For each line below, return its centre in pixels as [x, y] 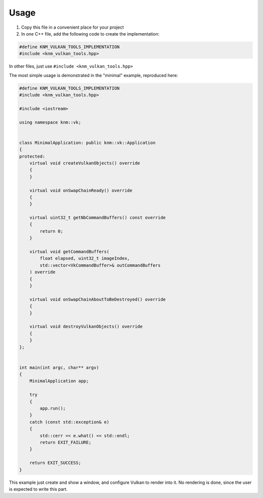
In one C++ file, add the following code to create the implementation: [90, 34]
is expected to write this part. [38, 489]
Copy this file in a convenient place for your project [73, 27]
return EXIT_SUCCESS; [55, 463]
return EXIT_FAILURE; [66, 442]
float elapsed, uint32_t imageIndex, [85, 258]
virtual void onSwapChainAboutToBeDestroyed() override [98, 299]
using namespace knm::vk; [50, 122]
